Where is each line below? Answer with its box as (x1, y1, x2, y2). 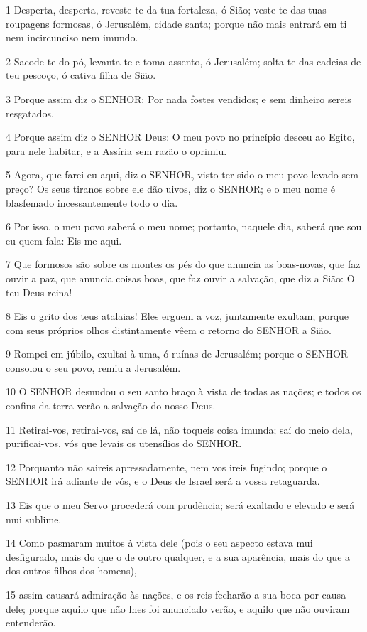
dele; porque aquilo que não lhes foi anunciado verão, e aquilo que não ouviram (6, 601, 350, 616)
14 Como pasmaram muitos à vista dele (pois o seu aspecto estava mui (6, 535, 313, 550)
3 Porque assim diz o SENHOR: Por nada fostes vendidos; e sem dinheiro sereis (6, 91, 351, 106)
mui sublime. (6, 511, 62, 526)
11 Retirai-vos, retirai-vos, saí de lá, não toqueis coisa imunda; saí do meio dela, (6, 422, 353, 436)
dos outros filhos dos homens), (6, 563, 137, 578)
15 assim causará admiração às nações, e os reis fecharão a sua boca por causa (6, 587, 346, 601)
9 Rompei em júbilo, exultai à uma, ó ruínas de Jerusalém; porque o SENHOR (6, 346, 349, 361)
